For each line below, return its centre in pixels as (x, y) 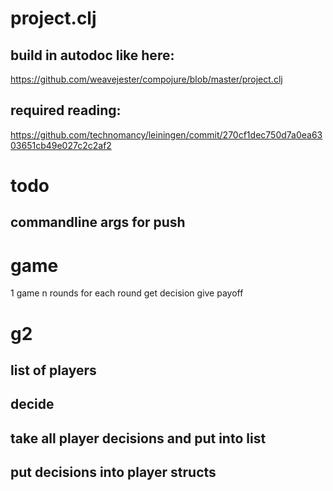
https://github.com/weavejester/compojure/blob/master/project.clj (146, 79)
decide (32, 404)
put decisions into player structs (113, 472)
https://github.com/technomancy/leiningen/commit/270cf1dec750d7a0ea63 (166, 134)
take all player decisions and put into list (138, 438)
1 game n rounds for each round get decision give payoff (127, 293)
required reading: (66, 110)
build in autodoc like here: (92, 55)
